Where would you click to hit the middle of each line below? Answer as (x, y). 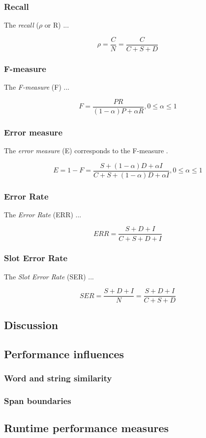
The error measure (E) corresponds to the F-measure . (86, 150)
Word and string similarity (58, 378)
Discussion (31, 324)
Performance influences (64, 354)
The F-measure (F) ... (37, 87)
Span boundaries (38, 400)
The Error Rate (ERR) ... (43, 214)
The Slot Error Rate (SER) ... (49, 276)
